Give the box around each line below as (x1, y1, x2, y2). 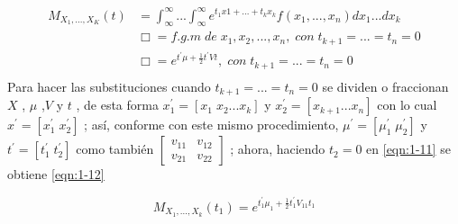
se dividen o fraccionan (322, 76, 449, 95)
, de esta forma (76, 95, 159, 114)
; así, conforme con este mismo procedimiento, (84, 115, 339, 134)
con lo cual (377, 95, 437, 114)
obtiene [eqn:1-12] (7, 165, 105, 184)
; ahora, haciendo (230, 139, 325, 158)
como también (76, 139, 154, 158)
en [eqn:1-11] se (366, 139, 451, 158)
